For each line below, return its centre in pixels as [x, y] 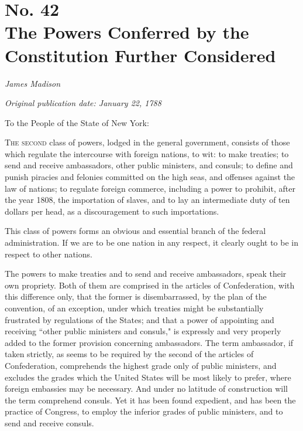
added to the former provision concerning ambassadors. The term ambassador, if [149, 342]
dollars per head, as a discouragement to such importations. [112, 211]
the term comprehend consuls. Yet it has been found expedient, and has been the [150, 400]
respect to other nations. [49, 254]
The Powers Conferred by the [127, 32]
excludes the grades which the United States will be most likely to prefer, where [148, 377]
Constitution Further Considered [140, 55]
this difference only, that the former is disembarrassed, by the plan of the [136, 296]
